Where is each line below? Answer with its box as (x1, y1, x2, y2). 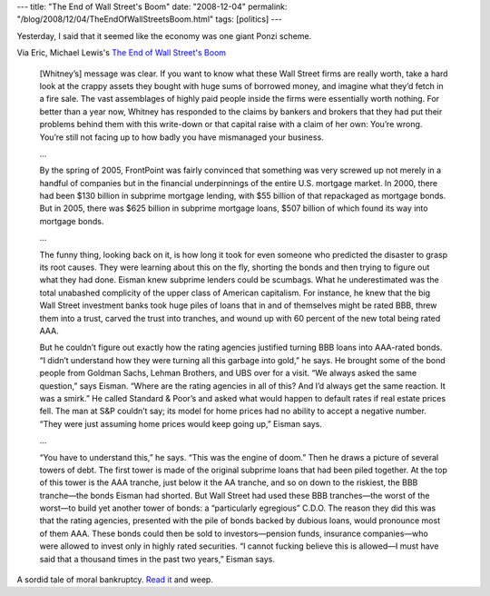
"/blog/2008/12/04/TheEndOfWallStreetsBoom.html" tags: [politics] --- (16, 14, 283, 25)
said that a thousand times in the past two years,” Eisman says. (39, 553, 276, 564)
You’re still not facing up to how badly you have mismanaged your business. (39, 132, 324, 143)
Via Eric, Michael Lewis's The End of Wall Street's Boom (16, 47, 227, 58)
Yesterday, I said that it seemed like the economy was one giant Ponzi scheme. (16, 30, 312, 41)
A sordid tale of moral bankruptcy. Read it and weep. (16, 574, 213, 585)
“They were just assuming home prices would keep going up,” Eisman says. (39, 418, 322, 429)
